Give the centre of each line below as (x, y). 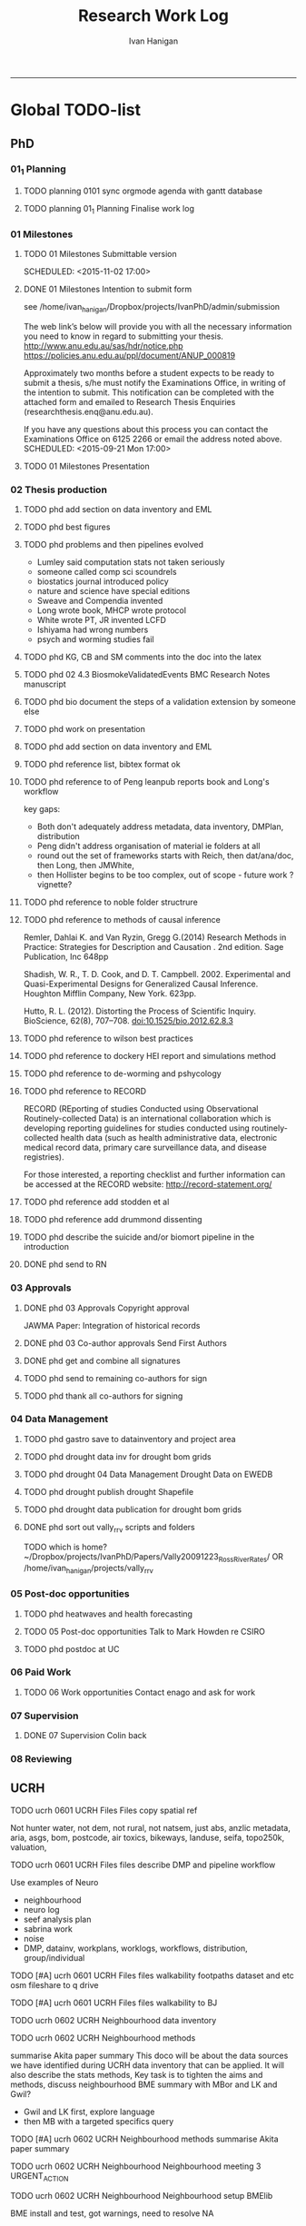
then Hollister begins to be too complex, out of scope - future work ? (165, 875)
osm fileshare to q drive (54, 1984)
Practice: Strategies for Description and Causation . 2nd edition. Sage (153, 947)
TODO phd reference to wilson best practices (108, 1039)
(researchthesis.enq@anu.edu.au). (88, 411)
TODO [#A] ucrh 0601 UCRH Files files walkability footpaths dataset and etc (152, 1975)
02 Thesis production (59, 490)
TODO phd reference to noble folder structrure (110, 902)
